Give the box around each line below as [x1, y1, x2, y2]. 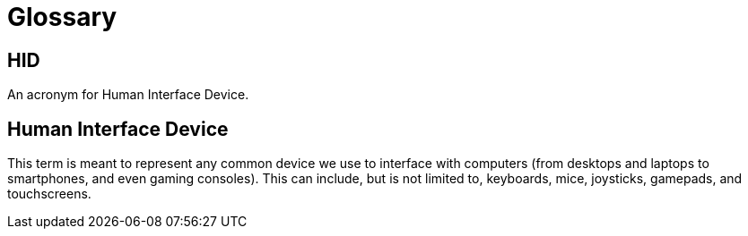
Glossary [7, 2, 117, 32]
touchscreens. [7, 186, 91, 202]
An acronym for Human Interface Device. [7, 87, 249, 103]
